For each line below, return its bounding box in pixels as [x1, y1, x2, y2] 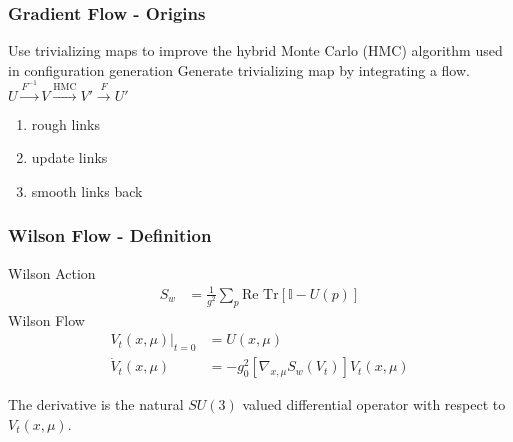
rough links [31, 113, 100, 134]
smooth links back [31, 180, 143, 201]
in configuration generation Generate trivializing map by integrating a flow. [8, 59, 470, 80]
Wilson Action [8, 262, 96, 283]
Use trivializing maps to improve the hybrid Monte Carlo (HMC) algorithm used [8, 40, 503, 61]
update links [31, 147, 108, 168]
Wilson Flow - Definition [8, 223, 212, 248]
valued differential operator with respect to [242, 394, 506, 415]
